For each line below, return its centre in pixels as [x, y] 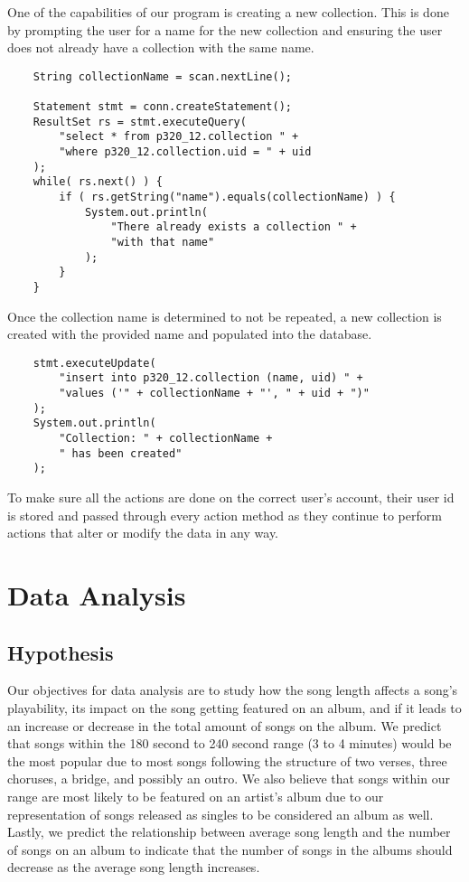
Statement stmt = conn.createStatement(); [162, 107]
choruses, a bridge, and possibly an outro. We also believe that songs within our [229, 779]
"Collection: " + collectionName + [166, 439]
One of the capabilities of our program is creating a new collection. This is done [228, 12]
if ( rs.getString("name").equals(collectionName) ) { [227, 197]
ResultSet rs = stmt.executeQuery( [140, 122]
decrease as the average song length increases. [134, 867]
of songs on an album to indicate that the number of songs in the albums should [230, 849]
